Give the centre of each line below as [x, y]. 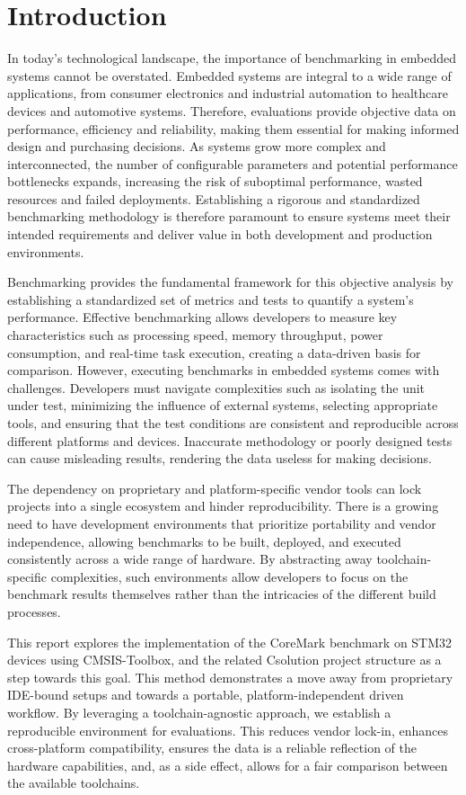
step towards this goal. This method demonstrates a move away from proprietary [230, 677]
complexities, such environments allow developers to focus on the [229, 576]
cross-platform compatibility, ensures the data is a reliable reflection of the [212, 748]
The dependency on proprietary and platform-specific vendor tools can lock [215, 488]
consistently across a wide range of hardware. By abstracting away [190, 559]
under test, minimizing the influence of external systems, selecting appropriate [223, 405]
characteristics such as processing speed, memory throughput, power [195, 335]
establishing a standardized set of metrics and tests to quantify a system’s [211, 299]
